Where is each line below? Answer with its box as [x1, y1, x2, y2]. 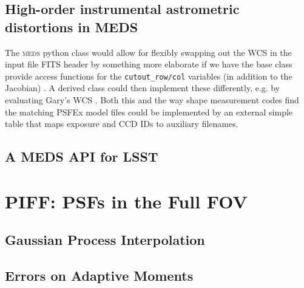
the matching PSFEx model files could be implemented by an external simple [5, 105, 293, 118]
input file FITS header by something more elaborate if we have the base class [5, 58, 292, 70]
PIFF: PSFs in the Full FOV [5, 188, 248, 213]
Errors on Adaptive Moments [5, 266, 194, 285]
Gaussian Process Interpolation [5, 230, 205, 249]
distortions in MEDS [5, 17, 138, 36]
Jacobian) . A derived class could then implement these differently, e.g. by [5, 81, 280, 94]
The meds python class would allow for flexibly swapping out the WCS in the [5, 46, 292, 58]
